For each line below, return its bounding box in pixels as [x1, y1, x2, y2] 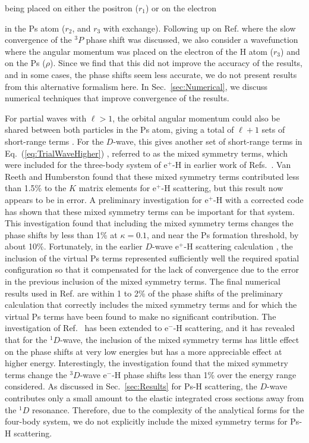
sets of [261, 123, 285, 136]
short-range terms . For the [5, 135, 104, 147]
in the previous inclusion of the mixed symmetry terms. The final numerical [5, 275, 281, 288]
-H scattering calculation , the [184, 240, 293, 252]
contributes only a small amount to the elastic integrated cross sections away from [5, 392, 304, 404]
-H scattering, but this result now [161, 182, 283, 194]
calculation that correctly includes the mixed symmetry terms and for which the [5, 298, 297, 311]
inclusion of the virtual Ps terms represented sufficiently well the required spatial [5, 251, 299, 264]
